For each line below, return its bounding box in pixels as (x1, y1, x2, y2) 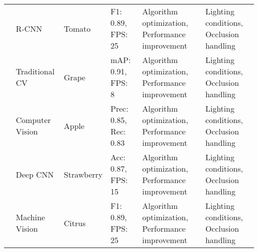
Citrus (64, 217, 86, 229)
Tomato (64, 22, 91, 34)
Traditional (16, 65, 55, 77)
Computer (16, 114, 51, 126)
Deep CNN (16, 168, 54, 180)
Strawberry (64, 168, 103, 180)
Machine (16, 211, 45, 223)
